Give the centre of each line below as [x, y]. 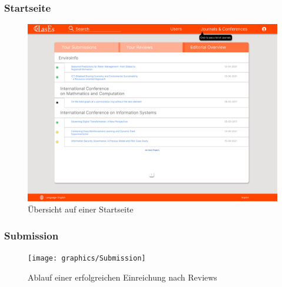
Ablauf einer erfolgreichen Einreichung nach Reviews [122, 277]
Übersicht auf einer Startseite [81, 209]
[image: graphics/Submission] [87, 259]
